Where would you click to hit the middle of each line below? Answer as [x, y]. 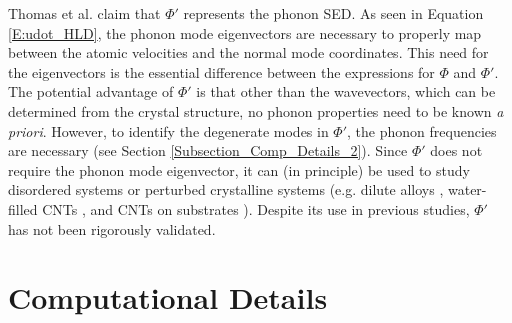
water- [467, 189]
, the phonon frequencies [422, 130]
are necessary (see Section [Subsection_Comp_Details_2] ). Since [208, 150]
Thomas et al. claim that [84, 13]
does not [456, 150]
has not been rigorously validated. [112, 228]
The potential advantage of [91, 91]
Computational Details [168, 297]
